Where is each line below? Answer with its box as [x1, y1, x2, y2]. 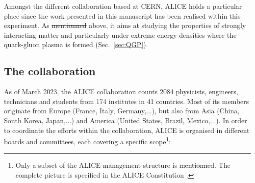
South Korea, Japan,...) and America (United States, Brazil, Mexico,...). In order [4, 115, 247, 125]
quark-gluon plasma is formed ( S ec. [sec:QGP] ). [4, 39, 148, 50]
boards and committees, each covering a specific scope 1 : [4, 135, 171, 146]
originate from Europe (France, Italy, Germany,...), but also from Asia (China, [4, 105, 240, 116]
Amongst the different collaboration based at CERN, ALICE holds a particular [4, 1, 242, 11]
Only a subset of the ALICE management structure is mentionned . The [15, 160, 230, 170]
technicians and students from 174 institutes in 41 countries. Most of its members [4, 96, 249, 106]
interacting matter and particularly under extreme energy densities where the [4, 29, 237, 40]
